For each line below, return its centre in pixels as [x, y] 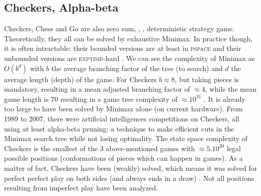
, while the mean [231, 89]
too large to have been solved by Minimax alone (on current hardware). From [123, 109]
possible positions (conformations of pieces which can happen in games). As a [123, 158]
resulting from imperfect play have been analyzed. [81, 188]
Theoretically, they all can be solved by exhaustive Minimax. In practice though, [128, 38]
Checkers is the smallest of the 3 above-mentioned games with [100, 148]
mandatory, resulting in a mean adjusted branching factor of [97, 89]
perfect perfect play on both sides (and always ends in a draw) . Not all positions [129, 178]
